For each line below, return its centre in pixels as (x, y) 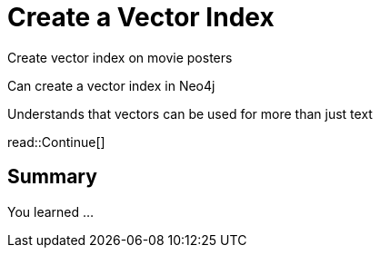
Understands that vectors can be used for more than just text (190, 113)
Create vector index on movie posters (120, 57)
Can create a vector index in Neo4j (111, 85)
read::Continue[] (56, 142)
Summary (52, 177)
